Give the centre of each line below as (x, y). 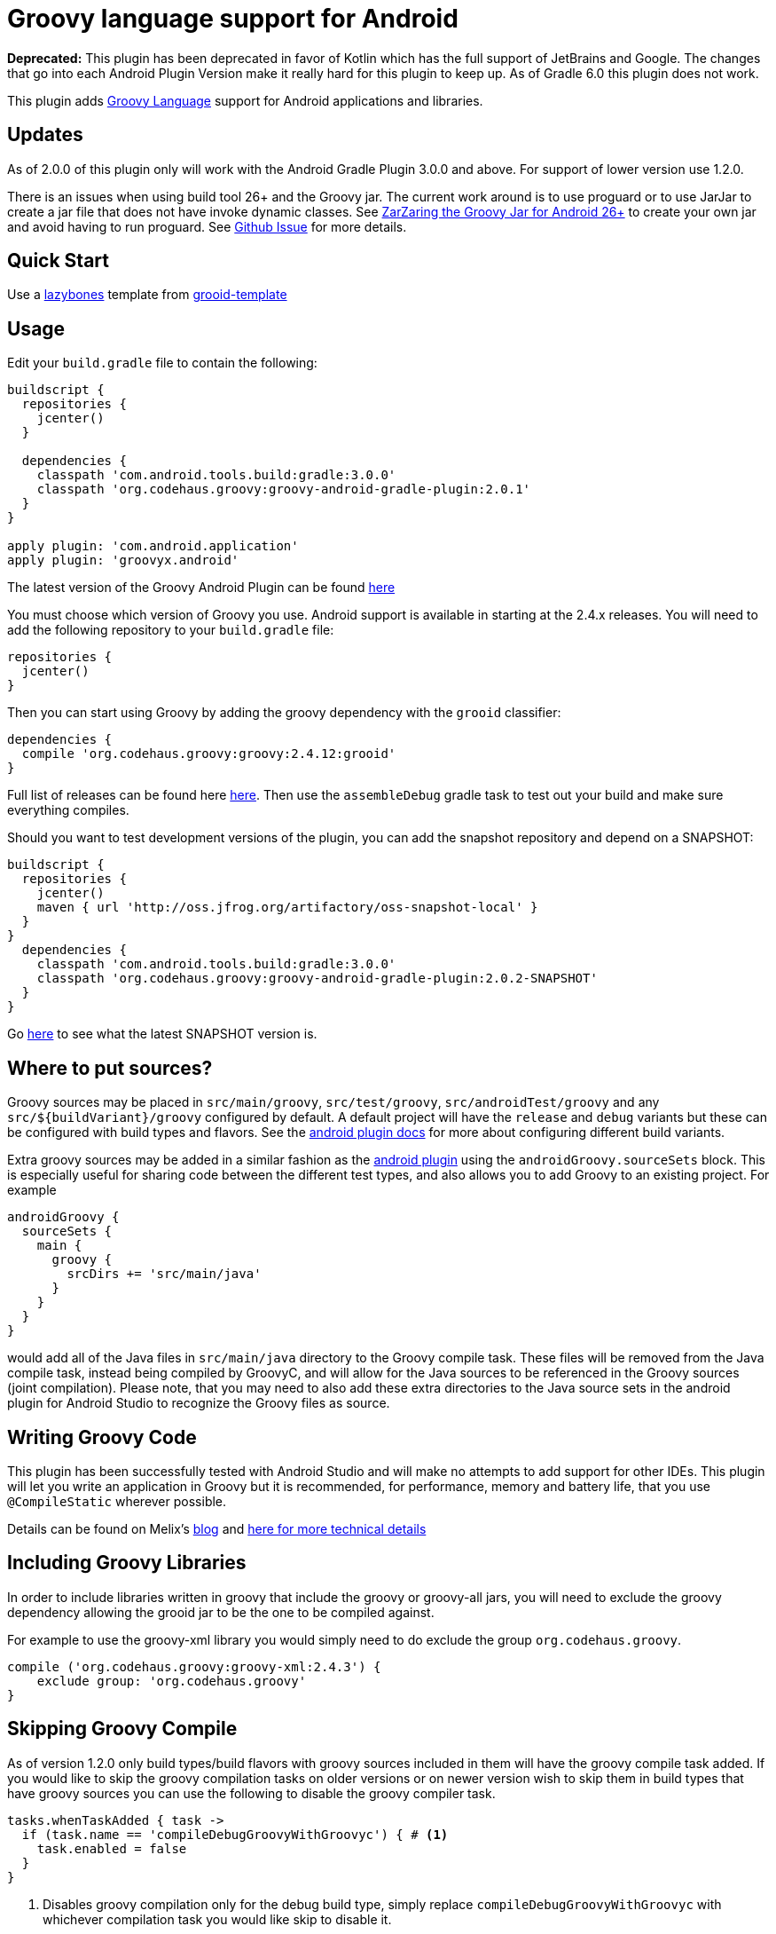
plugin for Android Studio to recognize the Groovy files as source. (199, 1403)
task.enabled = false (112, 1848)
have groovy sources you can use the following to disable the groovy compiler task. (251, 1793)
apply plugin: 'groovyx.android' (123, 560)
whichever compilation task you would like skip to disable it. (217, 1919)
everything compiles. (68, 810)
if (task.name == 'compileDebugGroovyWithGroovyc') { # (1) (235, 1834)
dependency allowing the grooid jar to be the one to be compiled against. (221, 1612)
